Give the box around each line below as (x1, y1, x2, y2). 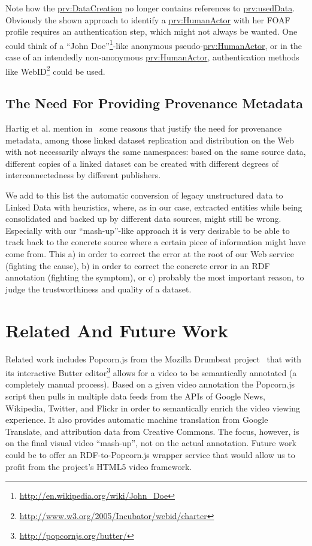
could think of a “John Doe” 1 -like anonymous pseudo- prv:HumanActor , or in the (5, 37, 302, 51)
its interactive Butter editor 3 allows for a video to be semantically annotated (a (5, 365, 297, 379)
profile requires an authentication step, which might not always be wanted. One (5, 25, 298, 38)
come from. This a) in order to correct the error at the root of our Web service (5, 248, 294, 260)
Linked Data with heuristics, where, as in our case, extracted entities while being (5, 200, 302, 213)
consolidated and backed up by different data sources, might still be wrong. (5, 212, 281, 225)
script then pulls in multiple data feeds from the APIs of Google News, (5, 389, 265, 402)
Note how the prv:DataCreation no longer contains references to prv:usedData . (5, 2, 295, 14)
